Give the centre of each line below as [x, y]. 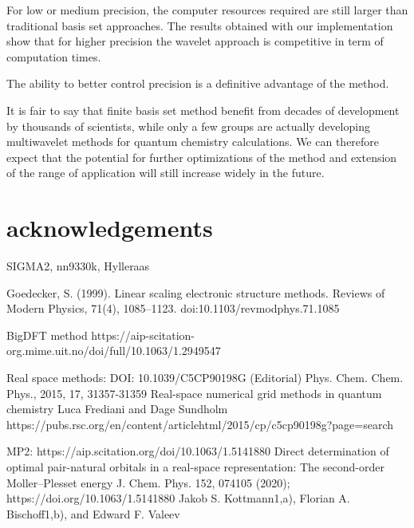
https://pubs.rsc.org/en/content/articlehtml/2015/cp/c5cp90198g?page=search [200, 424]
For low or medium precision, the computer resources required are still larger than [207, 10]
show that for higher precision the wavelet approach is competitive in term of [195, 41]
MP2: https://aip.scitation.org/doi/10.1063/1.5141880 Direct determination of [198, 451]
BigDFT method [47, 335]
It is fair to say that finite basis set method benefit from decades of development [203, 110]
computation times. [54, 56]
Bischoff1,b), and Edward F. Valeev [93, 513]
